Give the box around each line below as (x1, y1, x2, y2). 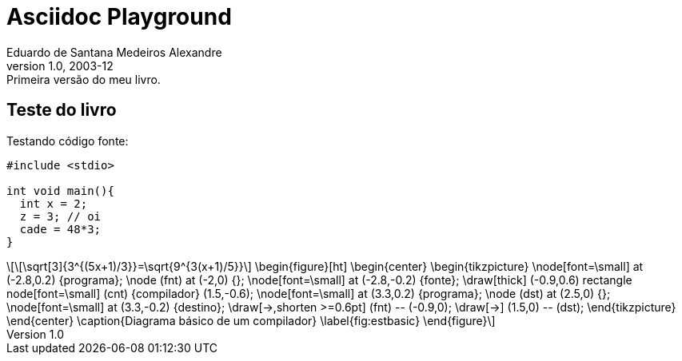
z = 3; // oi (19, 209, 102, 223)
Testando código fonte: (6, 133, 129, 148)
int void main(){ (6, 184, 114, 197)
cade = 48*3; (19, 222, 102, 236)
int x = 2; (19, 196, 88, 210)
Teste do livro (6, 100, 117, 121)
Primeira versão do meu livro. (6, 72, 161, 86)
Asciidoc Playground (6, 3, 232, 30)
